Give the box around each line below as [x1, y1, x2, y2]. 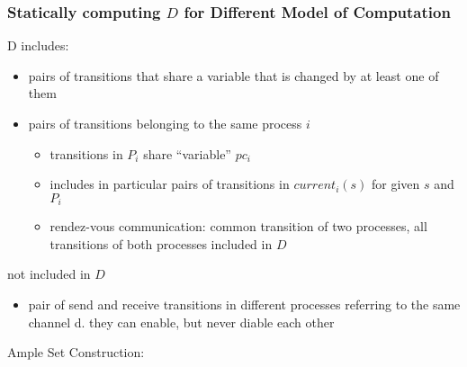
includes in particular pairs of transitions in [49, 175, 290, 193]
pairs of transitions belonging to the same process [28, 114, 302, 132]
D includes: [7, 36, 69, 55]
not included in [7, 264, 91, 283]
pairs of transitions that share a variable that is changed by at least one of [28, 66, 439, 85]
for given [372, 175, 420, 193]
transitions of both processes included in [49, 234, 273, 253]
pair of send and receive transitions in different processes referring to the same [28, 295, 461, 314]
